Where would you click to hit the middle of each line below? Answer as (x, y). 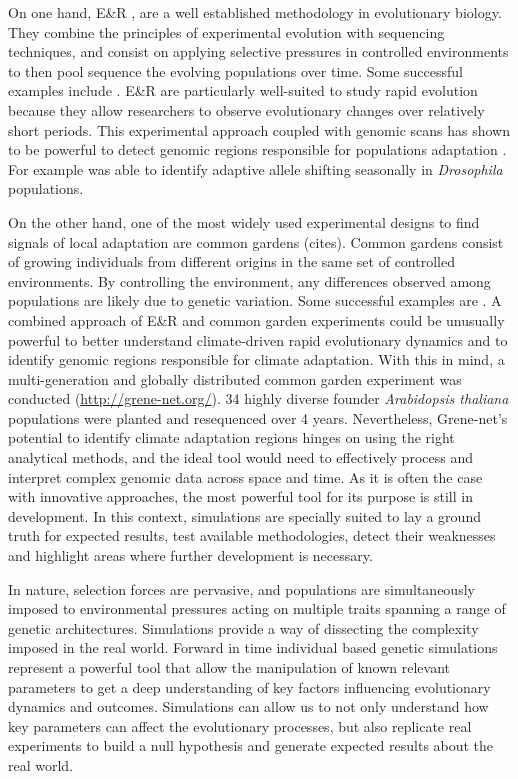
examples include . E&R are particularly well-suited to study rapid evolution (243, 90)
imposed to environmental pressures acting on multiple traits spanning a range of (257, 608)
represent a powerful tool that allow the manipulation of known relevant (229, 667)
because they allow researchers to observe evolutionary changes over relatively (246, 109)
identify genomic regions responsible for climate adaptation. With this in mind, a (256, 359)
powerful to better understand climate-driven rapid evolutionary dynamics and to (258, 339)
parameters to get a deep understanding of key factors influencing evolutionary (249, 686)
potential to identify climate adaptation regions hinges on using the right (231, 437)
